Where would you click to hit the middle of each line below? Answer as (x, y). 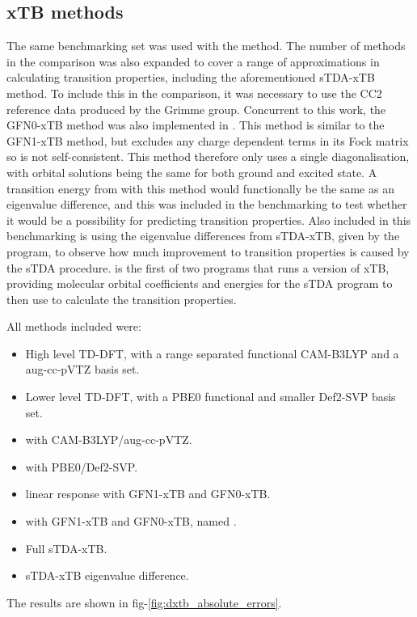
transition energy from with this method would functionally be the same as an (200, 188)
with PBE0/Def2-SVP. (82, 466)
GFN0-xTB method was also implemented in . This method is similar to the (196, 125)
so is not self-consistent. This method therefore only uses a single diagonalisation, (208, 156)
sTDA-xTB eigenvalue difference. (107, 575)
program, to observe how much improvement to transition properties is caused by (208, 251)
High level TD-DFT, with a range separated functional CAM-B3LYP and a (212, 353)
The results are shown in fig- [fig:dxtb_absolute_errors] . (144, 602)
